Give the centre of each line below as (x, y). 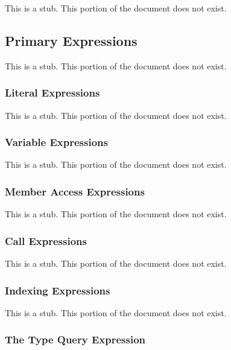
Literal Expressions (52, 93)
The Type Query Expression (75, 339)
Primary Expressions (71, 40)
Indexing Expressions (58, 290)
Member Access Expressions (75, 191)
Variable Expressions (56, 142)
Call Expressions (46, 240)
